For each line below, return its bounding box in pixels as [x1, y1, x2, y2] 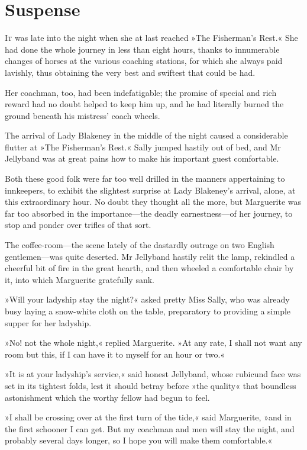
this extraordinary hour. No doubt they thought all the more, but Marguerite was [5, 195, 301, 208]
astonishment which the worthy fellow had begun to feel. [5, 391, 210, 403]
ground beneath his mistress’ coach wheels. [5, 109, 160, 121]
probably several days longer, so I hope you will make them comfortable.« [5, 434, 273, 446]
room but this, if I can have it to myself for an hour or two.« [5, 348, 225, 360]
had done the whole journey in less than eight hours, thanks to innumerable [5, 43, 280, 55]
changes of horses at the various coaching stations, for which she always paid [5, 54, 283, 67]
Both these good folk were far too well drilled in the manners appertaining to [5, 172, 285, 185]
